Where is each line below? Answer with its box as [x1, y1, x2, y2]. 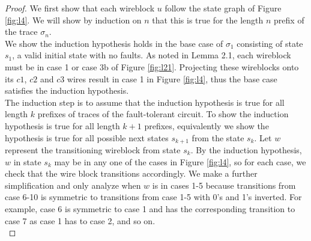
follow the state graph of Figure [165, 2, 282, 14]
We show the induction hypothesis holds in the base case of [5, 37, 223, 49]
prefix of [274, 13, 304, 26]
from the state [192, 131, 244, 144]
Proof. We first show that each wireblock [5, 2, 155, 14]
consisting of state [237, 37, 303, 49]
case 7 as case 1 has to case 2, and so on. [5, 214, 155, 227]
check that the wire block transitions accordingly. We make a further [5, 167, 258, 180]
